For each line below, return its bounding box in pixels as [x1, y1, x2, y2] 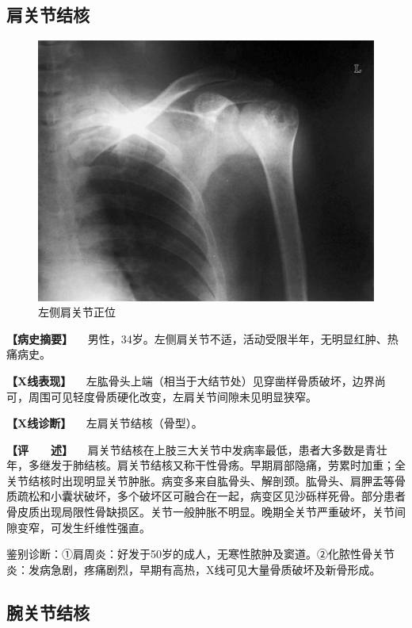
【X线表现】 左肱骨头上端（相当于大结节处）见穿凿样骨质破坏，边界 [6, 372, 375, 389]
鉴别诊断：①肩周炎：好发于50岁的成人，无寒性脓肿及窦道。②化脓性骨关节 [6, 546, 395, 562]
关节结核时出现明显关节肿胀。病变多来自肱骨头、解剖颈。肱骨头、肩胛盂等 [6, 472, 395, 488]
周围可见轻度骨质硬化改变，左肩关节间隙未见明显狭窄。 [28, 388, 317, 404]
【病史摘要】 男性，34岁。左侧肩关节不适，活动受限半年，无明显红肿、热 [6, 330, 399, 347]
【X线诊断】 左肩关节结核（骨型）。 [6, 415, 203, 431]
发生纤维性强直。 [61, 519, 151, 535]
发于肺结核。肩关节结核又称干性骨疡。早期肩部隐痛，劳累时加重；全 [50, 457, 406, 473]
